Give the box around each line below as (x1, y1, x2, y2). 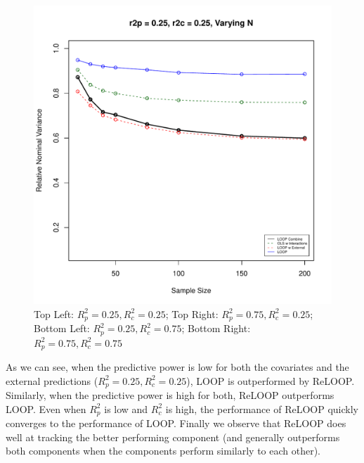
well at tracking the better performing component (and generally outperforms (6, 429, 340, 444)
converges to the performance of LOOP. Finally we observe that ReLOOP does (6, 416, 346, 431)
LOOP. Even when (6, 401, 86, 416)
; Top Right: (165, 306, 219, 321)
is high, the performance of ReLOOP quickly (165, 401, 358, 416)
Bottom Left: (34, 321, 90, 336)
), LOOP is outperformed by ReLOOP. (186, 373, 355, 388)
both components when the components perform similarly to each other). (6, 443, 320, 458)
